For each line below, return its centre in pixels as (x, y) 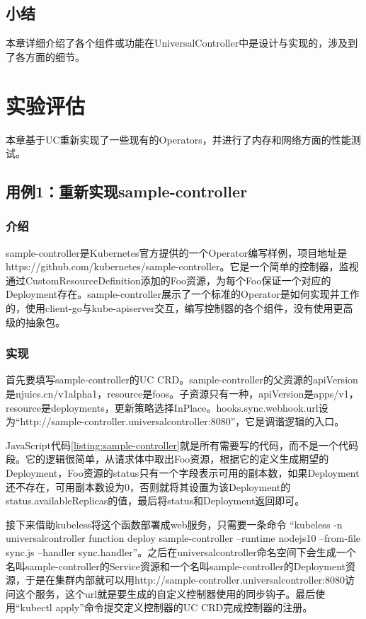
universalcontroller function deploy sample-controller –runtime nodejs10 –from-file (183, 538)
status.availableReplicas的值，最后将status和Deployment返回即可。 (155, 501)
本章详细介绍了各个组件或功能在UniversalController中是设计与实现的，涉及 (177, 43)
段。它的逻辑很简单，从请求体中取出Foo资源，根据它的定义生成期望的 (167, 459)
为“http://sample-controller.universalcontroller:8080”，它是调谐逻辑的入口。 (175, 421)
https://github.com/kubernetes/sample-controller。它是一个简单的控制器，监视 (182, 266)
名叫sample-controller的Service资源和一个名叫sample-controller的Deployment (176, 566)
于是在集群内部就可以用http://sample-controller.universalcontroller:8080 (185, 580)
